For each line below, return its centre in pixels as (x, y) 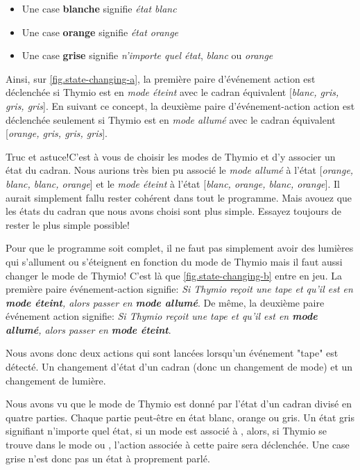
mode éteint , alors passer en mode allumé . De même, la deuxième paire (165, 302)
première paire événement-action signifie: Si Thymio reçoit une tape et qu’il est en (179, 289)
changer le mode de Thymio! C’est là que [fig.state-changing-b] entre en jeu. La (174, 275)
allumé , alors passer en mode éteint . (88, 329)
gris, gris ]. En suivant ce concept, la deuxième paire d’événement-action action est (180, 105)
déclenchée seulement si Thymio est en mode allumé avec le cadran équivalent (171, 119)
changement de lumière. (56, 380)
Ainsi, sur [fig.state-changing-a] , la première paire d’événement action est (161, 78)
